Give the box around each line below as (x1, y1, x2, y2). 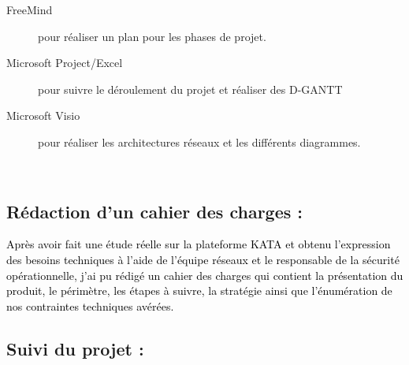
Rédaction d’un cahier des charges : (6, 199, 303, 223)
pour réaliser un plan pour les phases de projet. (38, 28, 266, 44)
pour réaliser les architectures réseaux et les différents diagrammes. (38, 133, 361, 150)
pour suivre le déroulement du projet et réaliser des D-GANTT (38, 80, 343, 97)
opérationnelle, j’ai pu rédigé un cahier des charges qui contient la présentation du (6, 266, 403, 283)
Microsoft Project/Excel (6, 54, 123, 71)
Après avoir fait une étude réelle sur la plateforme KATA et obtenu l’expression (6, 236, 391, 252)
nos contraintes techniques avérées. (6, 297, 174, 314)
